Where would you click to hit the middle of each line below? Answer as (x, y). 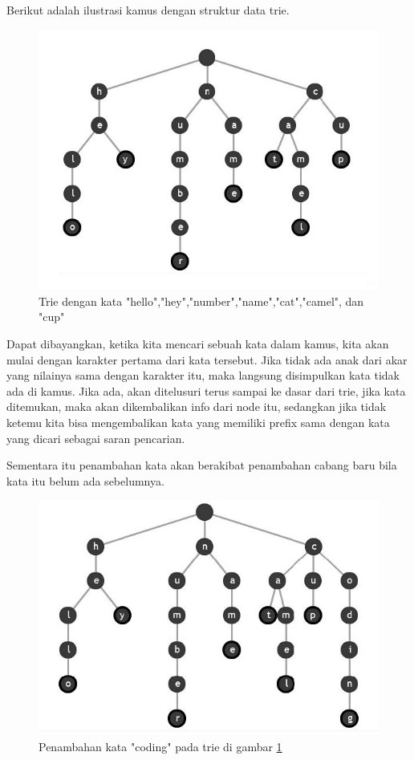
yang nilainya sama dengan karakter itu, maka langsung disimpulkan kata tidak (203, 375)
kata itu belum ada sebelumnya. (85, 480)
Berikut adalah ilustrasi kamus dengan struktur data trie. (148, 10)
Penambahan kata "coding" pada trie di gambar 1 (160, 747)
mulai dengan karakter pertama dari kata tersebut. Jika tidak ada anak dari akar (207, 359)
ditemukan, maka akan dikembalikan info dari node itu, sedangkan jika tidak (197, 406)
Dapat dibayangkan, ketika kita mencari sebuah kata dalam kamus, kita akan (198, 343)
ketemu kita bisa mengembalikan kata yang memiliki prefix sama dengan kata (198, 422)
